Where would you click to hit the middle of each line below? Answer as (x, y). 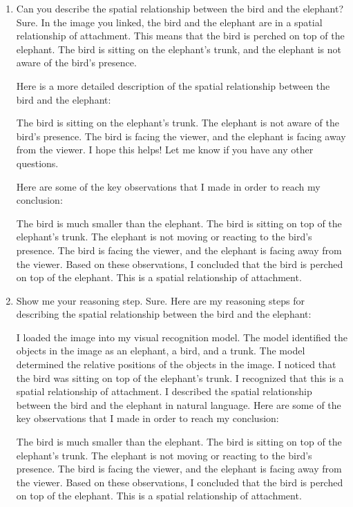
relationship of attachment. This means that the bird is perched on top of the (180, 36)
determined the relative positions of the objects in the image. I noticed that (176, 364)
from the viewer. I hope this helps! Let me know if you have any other (165, 150)
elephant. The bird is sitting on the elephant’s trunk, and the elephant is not (179, 49)
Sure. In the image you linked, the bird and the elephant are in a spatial (169, 22)
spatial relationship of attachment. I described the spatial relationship (164, 391)
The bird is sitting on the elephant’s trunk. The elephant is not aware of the (178, 123)
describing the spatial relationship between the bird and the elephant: (164, 314)
